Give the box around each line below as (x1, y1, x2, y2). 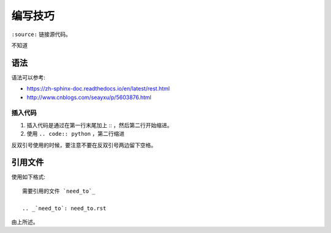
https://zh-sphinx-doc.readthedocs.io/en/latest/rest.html (26, 85, 170, 92)
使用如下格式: (11, 173, 46, 180)
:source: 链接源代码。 (11, 31, 72, 38)
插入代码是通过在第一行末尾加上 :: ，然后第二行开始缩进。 (26, 121, 173, 128)
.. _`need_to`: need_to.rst (22, 205, 107, 212)
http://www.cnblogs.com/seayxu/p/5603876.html (26, 94, 151, 101)
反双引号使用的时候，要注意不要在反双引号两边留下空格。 (11, 141, 156, 149)
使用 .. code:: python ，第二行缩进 (26, 130, 125, 138)
